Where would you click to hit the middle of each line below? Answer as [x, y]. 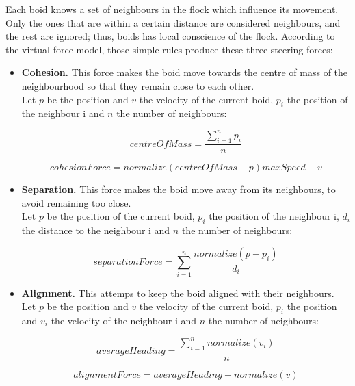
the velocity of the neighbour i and [124, 321]
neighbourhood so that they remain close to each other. [138, 85]
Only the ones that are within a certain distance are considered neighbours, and [173, 22]
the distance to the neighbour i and [96, 230]
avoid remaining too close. [76, 202]
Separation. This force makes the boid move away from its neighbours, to [179, 189]
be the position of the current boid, [121, 216]
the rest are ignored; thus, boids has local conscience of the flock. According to [170, 36]
